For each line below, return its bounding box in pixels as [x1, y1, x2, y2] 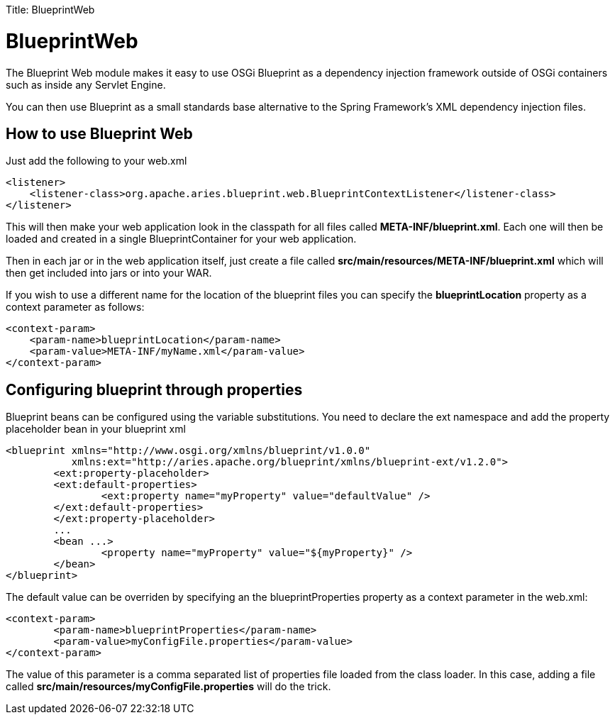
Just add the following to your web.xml [6, 155, 187, 167]
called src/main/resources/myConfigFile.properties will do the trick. [6, 680, 331, 693]
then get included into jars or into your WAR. [6, 267, 212, 279]
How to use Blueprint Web [6, 124, 193, 143]
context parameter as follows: [6, 301, 145, 314]
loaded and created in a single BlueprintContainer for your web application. [6, 233, 357, 245]
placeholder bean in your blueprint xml [6, 423, 186, 436]
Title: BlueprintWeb [6, 4, 95, 16]
